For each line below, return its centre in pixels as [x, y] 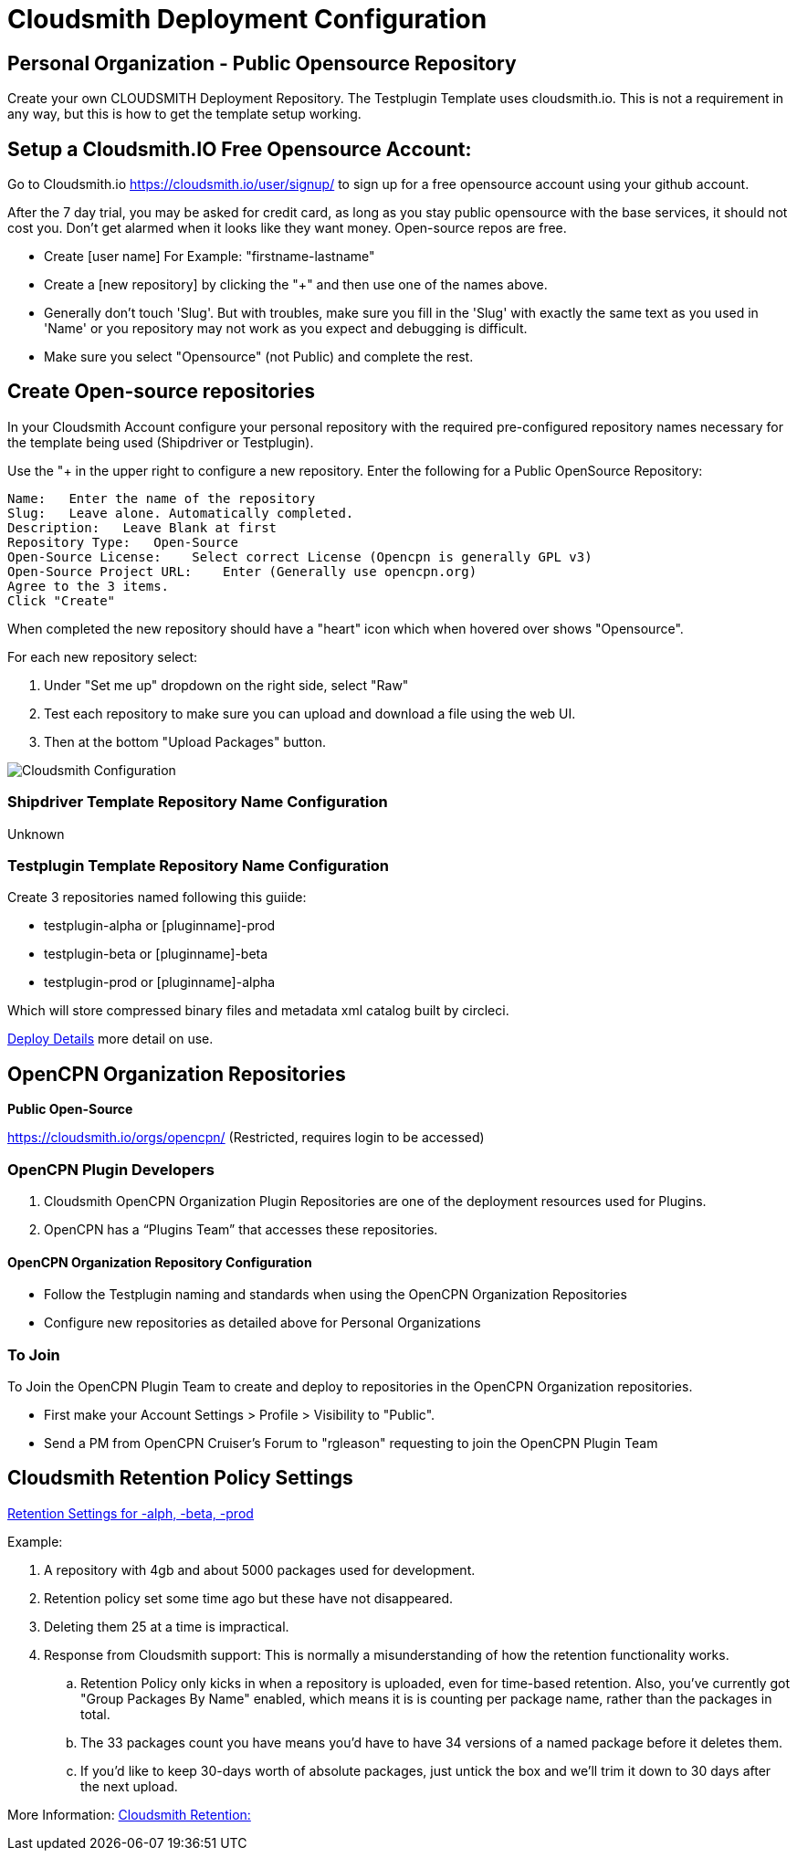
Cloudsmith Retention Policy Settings [180, 1478]
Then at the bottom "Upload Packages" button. [185, 741]
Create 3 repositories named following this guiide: [157, 898]
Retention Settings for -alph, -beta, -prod [131, 1513]
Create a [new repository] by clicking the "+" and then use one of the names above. [296, 285]
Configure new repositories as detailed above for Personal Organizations [262, 1323]
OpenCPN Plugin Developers [111, 1169]
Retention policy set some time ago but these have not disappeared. [249, 1598]
